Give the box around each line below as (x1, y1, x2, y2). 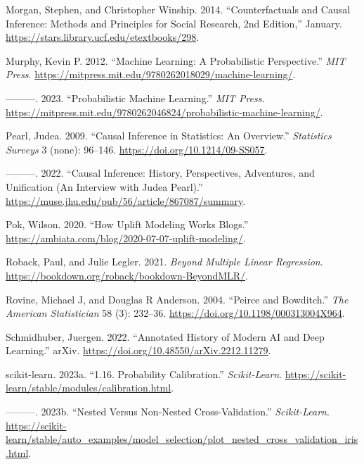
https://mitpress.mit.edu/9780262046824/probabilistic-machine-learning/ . (6, 104, 323, 119)
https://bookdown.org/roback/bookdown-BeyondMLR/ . (6, 268, 248, 282)
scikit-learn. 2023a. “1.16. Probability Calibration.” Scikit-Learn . (6, 366, 282, 381)
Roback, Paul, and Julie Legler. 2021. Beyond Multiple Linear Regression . (6, 254, 323, 269)
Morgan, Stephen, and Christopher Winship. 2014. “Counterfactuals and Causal (6, 2, 351, 16)
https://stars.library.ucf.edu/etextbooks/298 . (6, 30, 200, 44)
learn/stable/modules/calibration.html (6, 380, 171, 395)
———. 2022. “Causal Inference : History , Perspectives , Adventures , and (6, 165, 315, 180)
